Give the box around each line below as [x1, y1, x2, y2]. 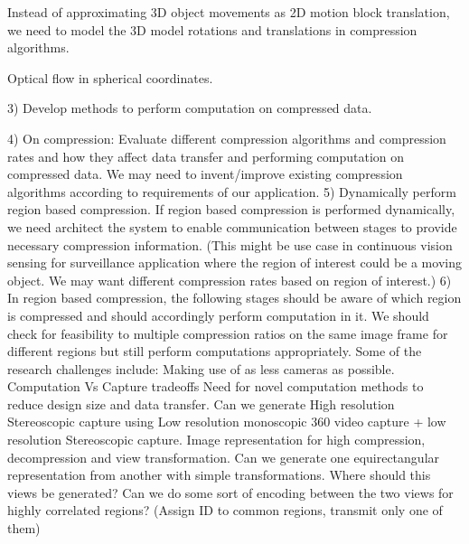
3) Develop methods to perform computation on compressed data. [7, 98, 372, 117]
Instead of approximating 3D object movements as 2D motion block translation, [7, 3, 450, 21]
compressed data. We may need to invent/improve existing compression [7, 164, 403, 183]
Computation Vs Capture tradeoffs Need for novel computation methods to [7, 377, 424, 396]
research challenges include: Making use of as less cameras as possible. [7, 359, 395, 378]
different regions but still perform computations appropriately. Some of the [7, 342, 422, 361]
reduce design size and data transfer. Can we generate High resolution [7, 394, 395, 413]
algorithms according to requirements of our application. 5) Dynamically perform [7, 182, 456, 201]
